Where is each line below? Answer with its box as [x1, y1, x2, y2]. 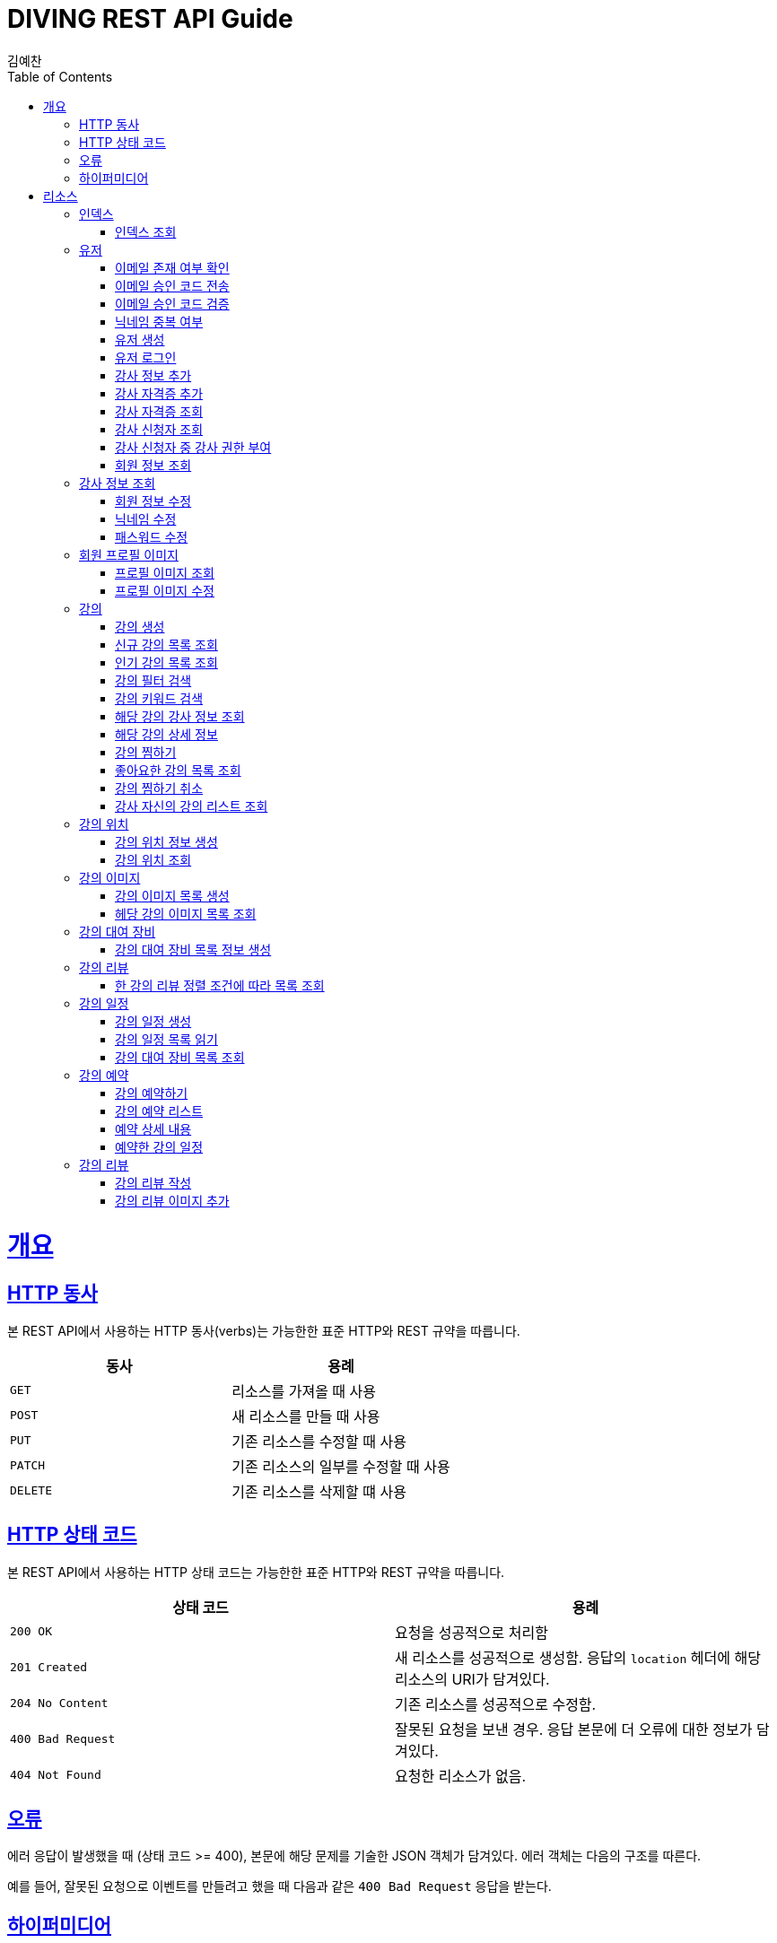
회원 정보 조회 [115, 457, 192, 473]
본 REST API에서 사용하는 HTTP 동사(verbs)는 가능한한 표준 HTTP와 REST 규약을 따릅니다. [7, 1322, 520, 1338]
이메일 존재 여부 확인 [115, 259, 230, 275]
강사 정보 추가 [115, 367, 192, 383]
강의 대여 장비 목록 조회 [115, 1049, 245, 1065]
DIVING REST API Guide [7, 4, 293, 34]
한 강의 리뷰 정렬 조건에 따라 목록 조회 [115, 977, 325, 993]
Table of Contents [7, 68, 113, 84]
